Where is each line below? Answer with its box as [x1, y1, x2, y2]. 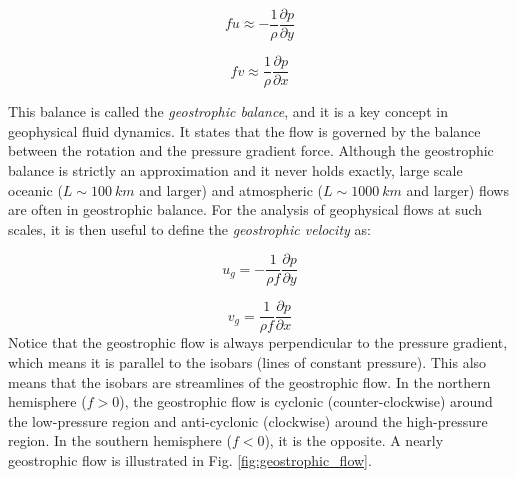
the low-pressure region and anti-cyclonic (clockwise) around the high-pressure [8, 410, 488, 431]
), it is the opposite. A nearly [264, 430, 444, 451]
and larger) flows [406, 179, 509, 200]
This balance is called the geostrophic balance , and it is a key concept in [8, 101, 448, 122]
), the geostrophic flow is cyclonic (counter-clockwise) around [119, 391, 493, 412]
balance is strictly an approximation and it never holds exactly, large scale [8, 159, 463, 180]
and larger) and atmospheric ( [139, 179, 324, 200]
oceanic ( [8, 179, 63, 200]
